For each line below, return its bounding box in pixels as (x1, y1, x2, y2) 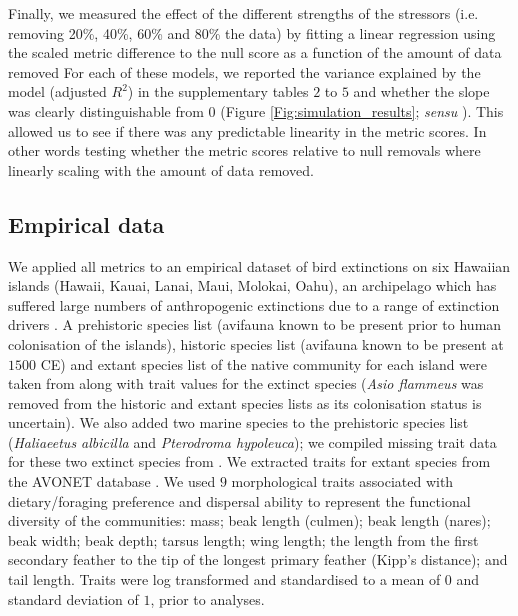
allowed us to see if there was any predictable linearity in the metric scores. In (8, 120, 487, 141)
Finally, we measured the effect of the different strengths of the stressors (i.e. (8, 3, 479, 23)
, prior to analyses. (150, 588, 265, 609)
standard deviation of (8, 588, 139, 609)
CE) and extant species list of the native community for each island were (40, 353, 487, 374)
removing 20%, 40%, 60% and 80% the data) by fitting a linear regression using (8, 22, 496, 43)
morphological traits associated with (231, 471, 454, 492)
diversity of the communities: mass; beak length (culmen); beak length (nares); (8, 510, 491, 531)
